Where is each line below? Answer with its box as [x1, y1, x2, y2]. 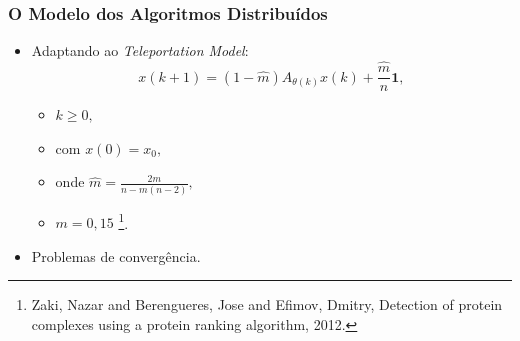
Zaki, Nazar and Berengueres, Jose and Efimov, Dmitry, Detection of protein [31, 294, 503, 315]
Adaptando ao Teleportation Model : [31, 40, 249, 61]
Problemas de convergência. [31, 245, 201, 266]
